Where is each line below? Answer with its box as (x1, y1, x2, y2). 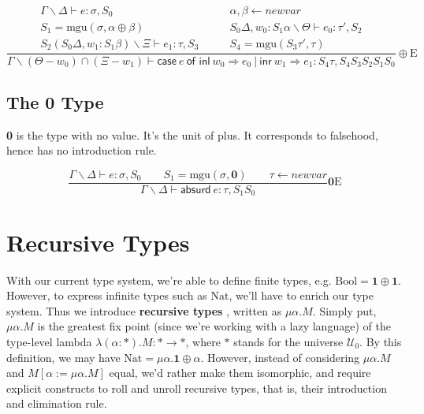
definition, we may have (6, 349, 121, 365)
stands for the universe (233, 333, 344, 349)
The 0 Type (6, 89, 104, 114)
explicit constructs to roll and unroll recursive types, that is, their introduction (6, 379, 387, 396)
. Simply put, (312, 302, 377, 319)
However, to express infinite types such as (6, 287, 207, 304)
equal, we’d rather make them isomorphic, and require (109, 364, 371, 381)
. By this (359, 333, 402, 349)
